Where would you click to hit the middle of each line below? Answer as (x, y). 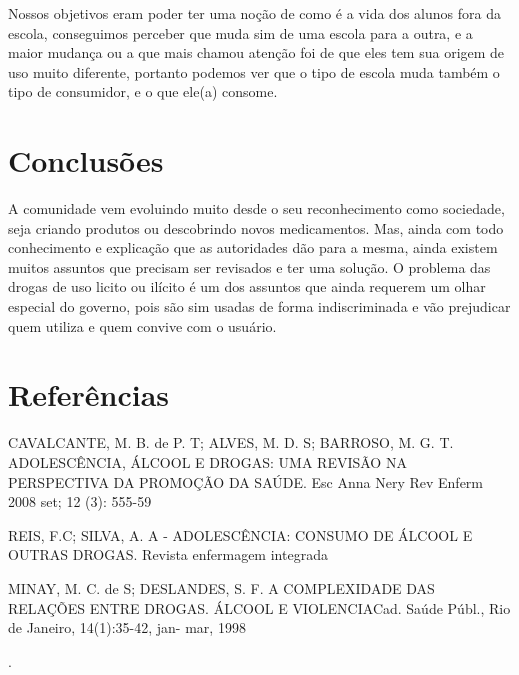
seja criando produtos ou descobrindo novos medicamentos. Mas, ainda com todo (256, 227)
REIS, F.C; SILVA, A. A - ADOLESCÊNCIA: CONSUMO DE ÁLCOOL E (240, 534)
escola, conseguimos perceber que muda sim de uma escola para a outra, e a (240, 32)
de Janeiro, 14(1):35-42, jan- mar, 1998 (127, 627)
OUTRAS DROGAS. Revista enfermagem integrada (168, 554)
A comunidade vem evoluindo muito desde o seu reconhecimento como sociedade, (256, 208)
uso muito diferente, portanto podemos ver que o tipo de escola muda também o (254, 71)
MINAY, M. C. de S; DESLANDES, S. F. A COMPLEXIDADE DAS (221, 587)
